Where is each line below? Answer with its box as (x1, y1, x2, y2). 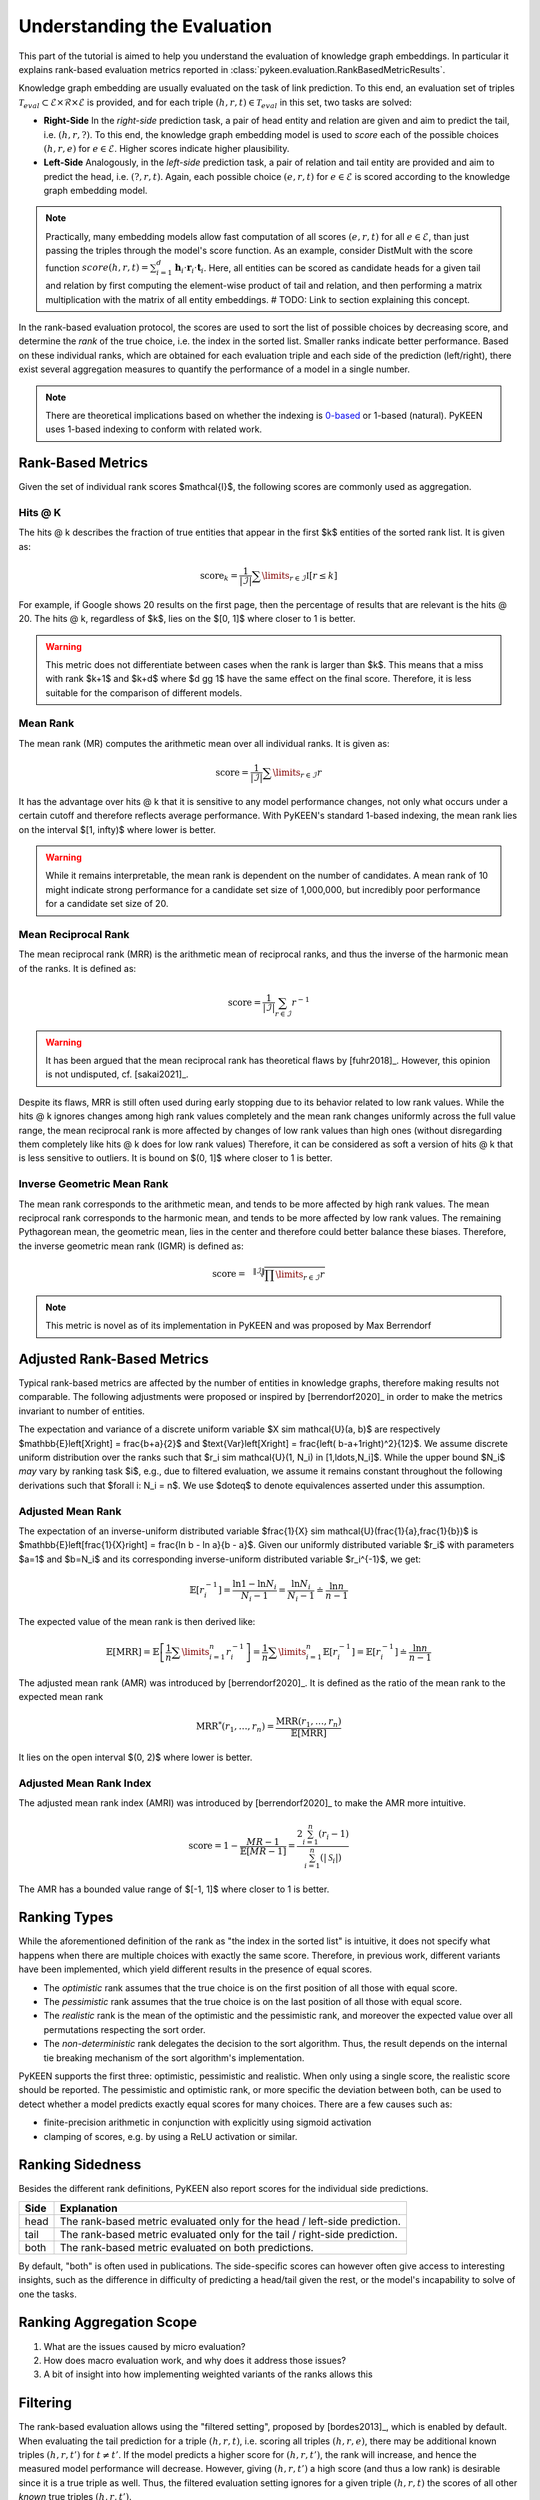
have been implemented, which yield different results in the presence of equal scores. (18, 1963, 373, 1975)
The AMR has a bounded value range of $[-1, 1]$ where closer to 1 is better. (18, 1883, 330, 1895)
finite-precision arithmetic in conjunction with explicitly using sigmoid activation (43, 2116, 372, 2129)
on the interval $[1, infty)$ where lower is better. (18, 823, 217, 835)
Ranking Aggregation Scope (18, 2314, 197, 2331)
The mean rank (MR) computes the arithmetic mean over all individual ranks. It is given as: (18, 737, 390, 749)
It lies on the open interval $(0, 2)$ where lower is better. (18, 1751, 253, 1763)
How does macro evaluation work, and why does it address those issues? (43, 2354, 347, 2366)
